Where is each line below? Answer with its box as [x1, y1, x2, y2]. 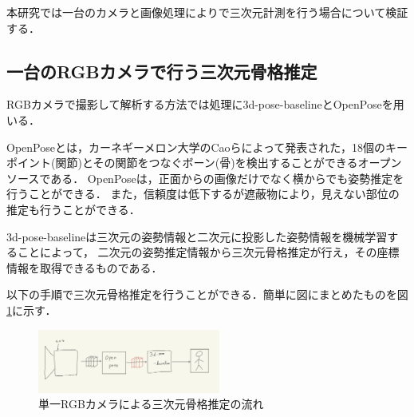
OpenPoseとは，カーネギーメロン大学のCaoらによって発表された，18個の [6, 138, 386, 155]
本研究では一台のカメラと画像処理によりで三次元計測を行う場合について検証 [6, 4, 408, 20]
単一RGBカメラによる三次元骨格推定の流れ [38, 395, 264, 412]
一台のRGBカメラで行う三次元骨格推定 [6, 58, 317, 83]
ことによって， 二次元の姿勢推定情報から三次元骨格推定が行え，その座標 [17, 244, 400, 260]
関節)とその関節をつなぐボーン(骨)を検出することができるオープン [55, 154, 402, 171]
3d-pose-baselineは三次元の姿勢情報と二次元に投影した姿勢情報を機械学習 [6, 228, 388, 244]
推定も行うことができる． [6, 201, 140, 217]
